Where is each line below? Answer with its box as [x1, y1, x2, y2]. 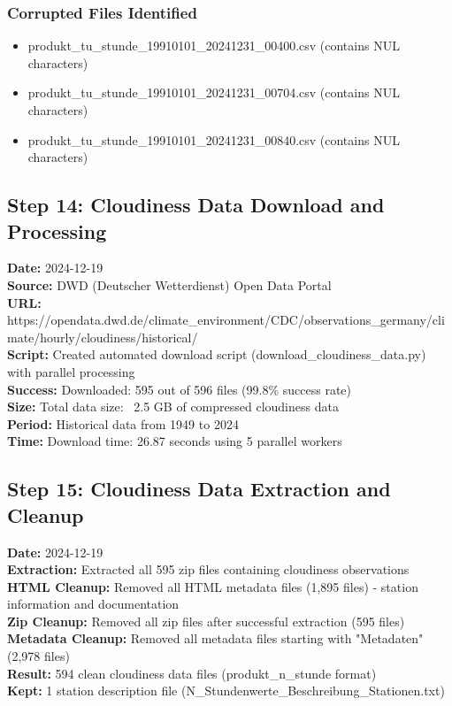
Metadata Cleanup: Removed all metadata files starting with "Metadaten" [7, 629, 424, 648]
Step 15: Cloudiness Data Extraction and [7, 475, 391, 503]
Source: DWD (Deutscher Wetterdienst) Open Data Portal [7, 275, 332, 294]
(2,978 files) [7, 647, 70, 665]
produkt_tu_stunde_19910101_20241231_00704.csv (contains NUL [27, 83, 400, 102]
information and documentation [7, 595, 180, 613]
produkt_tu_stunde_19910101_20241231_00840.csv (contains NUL [27, 130, 400, 149]
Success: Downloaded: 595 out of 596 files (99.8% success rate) [7, 380, 351, 398]
